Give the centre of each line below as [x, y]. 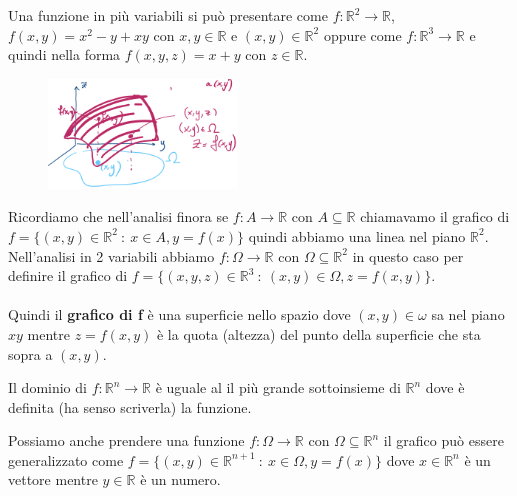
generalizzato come [66, 459]
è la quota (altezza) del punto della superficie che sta [318, 333]
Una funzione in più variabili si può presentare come [168, 15]
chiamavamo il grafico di [435, 216]
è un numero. [180, 479]
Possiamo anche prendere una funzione [126, 440]
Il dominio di [47, 387]
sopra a [30, 353]
